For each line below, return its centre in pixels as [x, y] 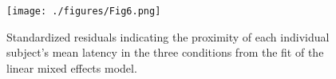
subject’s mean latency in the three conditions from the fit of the [165, 52]
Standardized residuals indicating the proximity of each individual [168, 36]
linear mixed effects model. [72, 67]
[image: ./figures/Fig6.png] [84, 11]
